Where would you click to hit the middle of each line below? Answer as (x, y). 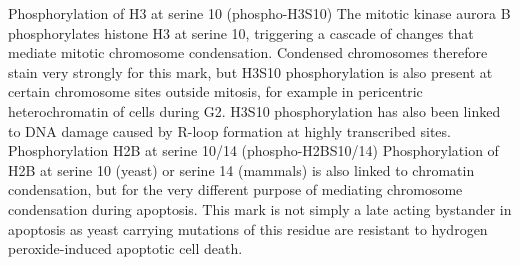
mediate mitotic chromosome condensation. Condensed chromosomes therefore (248, 52)
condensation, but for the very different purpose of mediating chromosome (235, 189)
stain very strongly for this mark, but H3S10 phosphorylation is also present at (250, 71)
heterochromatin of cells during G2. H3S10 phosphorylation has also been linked (254, 110)
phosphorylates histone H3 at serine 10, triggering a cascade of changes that (241, 32)
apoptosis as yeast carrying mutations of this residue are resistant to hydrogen (248, 228)
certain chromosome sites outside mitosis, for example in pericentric (215, 91)
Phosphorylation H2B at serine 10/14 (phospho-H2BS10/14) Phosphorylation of (253, 150)
